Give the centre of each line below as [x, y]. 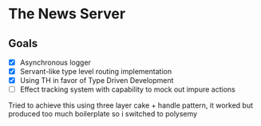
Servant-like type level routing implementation [96, 72]
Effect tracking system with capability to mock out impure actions [127, 89]
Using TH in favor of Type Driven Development [97, 81]
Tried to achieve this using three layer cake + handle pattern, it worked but [131, 105]
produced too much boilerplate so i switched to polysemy [103, 114]
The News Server [67, 14]
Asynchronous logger [55, 62]
